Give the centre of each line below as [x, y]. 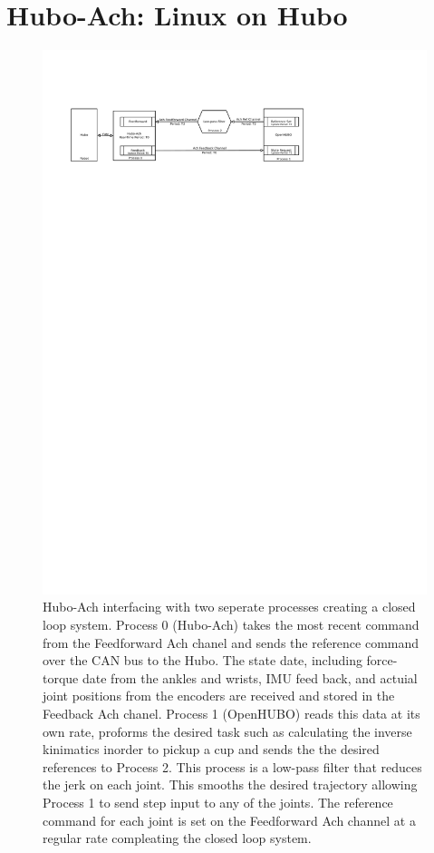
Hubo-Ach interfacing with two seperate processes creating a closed [229, 607]
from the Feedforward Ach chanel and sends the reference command [231, 642]
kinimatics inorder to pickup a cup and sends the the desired [211, 749]
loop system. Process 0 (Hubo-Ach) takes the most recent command [231, 624]
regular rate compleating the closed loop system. [177, 838]
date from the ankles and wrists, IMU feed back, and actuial [250, 677]
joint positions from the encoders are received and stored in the [219, 696]
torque [61, 677]
